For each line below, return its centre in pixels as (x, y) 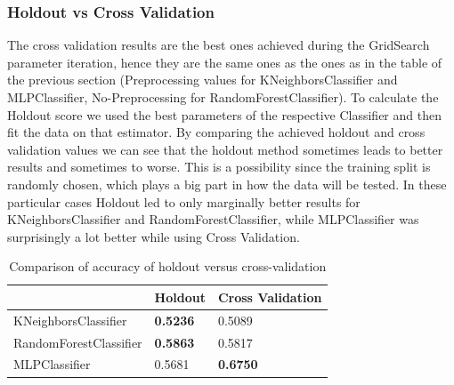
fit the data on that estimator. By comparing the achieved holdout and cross (216, 132)
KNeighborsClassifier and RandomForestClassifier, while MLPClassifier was (213, 219)
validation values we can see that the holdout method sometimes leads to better (225, 149)
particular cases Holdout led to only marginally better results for (184, 201)
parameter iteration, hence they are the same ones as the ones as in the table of (225, 62)
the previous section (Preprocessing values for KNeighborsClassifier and (203, 80)
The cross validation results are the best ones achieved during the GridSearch (219, 45)
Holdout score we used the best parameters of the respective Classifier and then (224, 114)
